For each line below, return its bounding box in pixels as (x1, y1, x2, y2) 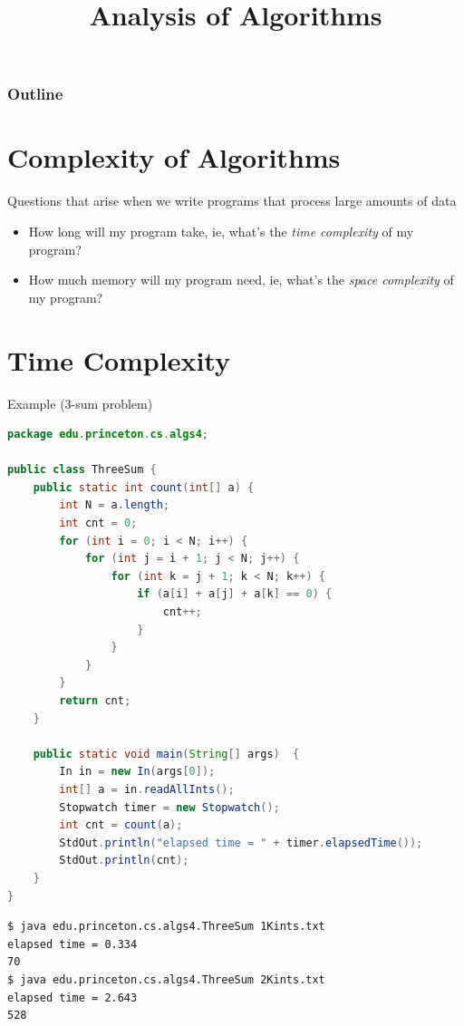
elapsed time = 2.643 (7, 991, 138, 1004)
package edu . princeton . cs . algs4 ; (7, 428, 209, 441)
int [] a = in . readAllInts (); (59, 782, 235, 796)
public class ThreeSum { (7, 463, 157, 477)
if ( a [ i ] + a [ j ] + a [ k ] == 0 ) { (137, 587, 333, 601)
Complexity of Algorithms (7, 139, 341, 176)
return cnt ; (59, 694, 131, 708)
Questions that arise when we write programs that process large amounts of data (7, 191, 457, 210)
